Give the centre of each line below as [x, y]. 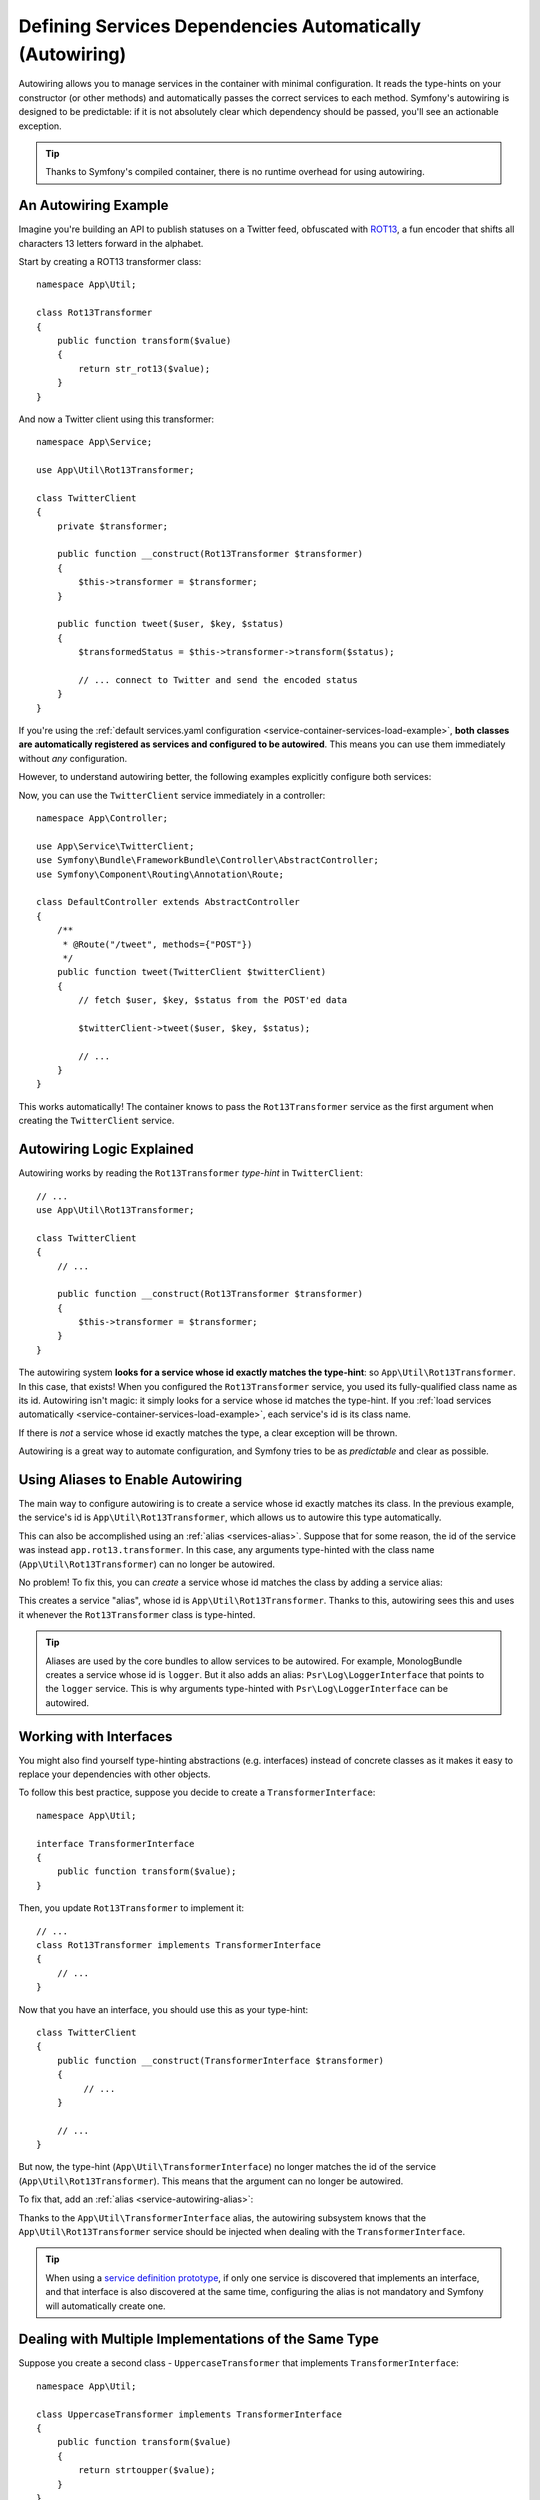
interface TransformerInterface [115, 1843]
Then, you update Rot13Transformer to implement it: [131, 1908]
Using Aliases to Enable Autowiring [130, 1479]
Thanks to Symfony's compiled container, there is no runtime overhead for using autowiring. [235, 172]
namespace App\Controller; [102, 818]
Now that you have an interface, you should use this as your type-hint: [163, 2009]
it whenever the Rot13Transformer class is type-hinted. [137, 1614]
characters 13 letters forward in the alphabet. [111, 243]
